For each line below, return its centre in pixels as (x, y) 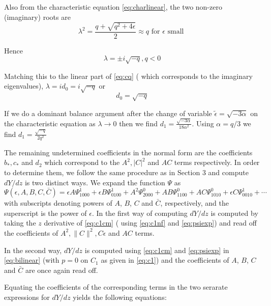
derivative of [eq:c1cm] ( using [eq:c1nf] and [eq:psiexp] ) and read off (150, 223)
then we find (138, 123)
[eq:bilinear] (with (32, 260)
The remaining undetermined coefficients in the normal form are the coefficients (128, 152)
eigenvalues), (24, 86)
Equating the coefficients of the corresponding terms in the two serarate (116, 287)
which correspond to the (82, 162)
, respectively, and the (194, 203)
